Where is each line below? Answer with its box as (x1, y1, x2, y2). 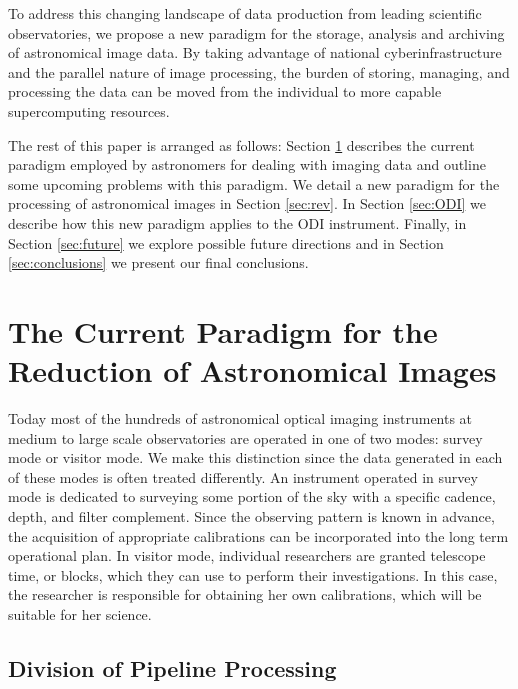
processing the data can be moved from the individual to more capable (8, 81, 442, 102)
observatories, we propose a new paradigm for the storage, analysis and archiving (8, 22, 505, 43)
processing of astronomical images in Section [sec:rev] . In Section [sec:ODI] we (8, 193, 486, 214)
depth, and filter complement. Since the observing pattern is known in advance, (8, 506, 495, 526)
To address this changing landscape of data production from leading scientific (8, 3, 482, 23)
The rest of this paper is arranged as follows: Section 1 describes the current (8, 134, 475, 155)
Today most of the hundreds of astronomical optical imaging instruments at (8, 408, 473, 429)
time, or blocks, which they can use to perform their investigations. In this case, (8, 564, 498, 585)
